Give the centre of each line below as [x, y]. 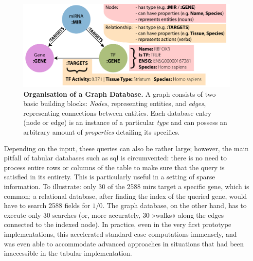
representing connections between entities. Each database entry [117, 113]
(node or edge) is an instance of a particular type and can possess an [125, 122]
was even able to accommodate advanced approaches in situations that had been [124, 243]
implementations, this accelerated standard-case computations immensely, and [120, 234]
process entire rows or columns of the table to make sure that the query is [114, 167]
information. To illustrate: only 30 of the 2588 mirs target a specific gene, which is [126, 186]
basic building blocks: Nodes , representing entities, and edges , [115, 103]
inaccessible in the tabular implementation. [68, 253]
